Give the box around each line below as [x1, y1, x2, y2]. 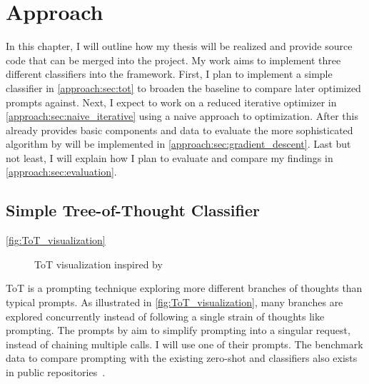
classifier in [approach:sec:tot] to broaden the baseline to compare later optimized [6, 80, 361, 95]
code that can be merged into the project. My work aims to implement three [6, 52, 341, 67]
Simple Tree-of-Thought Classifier [6, 199, 260, 221]
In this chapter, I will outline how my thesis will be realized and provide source [6, 39, 353, 54]
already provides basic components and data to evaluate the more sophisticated [6, 122, 353, 137]
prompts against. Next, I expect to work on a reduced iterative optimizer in [6, 94, 337, 109]
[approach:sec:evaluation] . [6, 164, 117, 179]
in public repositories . [6, 365, 106, 380]
